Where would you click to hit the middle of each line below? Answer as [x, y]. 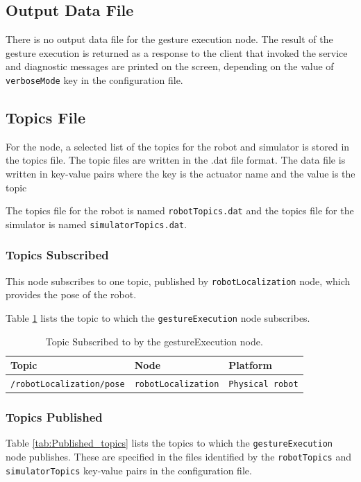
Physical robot [263, 385]
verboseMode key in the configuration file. [94, 79]
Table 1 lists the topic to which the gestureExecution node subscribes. [158, 318]
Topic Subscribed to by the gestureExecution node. [154, 341]
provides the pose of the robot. [71, 294]
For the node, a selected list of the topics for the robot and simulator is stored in [178, 146]
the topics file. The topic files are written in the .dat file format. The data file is [176, 160]
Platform [250, 365]
